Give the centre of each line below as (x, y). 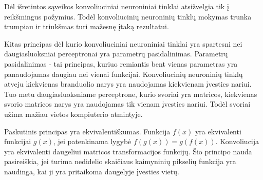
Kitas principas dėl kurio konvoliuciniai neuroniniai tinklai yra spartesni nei (123, 43)
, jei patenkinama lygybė (92, 141)
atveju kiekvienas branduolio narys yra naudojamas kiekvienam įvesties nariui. (128, 84)
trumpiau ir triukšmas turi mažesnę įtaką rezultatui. (87, 26)
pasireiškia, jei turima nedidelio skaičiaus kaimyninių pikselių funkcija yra (120, 161)
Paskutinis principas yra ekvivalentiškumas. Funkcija (87, 131)
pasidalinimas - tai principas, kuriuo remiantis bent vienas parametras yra (121, 63)
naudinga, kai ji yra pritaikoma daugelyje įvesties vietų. (92, 171)
